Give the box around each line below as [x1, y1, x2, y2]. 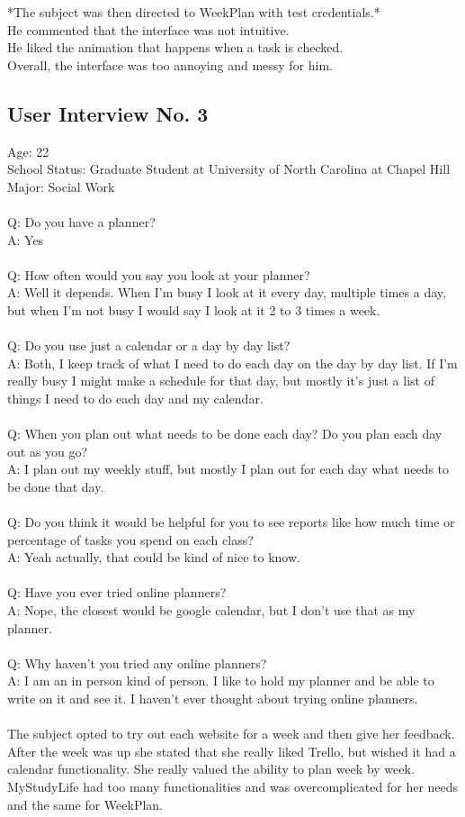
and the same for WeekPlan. [7, 794, 163, 813]
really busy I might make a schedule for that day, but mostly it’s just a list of [7, 371, 434, 390]
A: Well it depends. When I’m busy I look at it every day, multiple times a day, [7, 283, 446, 302]
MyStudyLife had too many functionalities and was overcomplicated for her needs [7, 776, 459, 795]
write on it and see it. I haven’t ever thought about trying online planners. [7, 688, 418, 707]
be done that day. [7, 477, 104, 495]
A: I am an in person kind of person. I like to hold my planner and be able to [7, 671, 434, 690]
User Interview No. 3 [7, 99, 209, 127]
